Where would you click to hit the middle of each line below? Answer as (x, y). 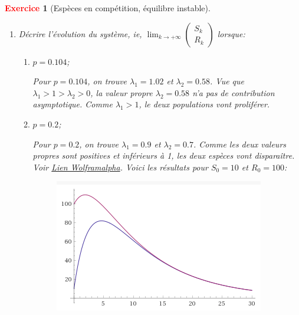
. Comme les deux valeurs (240, 144)
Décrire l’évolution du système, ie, (80, 33)
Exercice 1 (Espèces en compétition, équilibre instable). (108, 8)
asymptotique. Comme (73, 104)
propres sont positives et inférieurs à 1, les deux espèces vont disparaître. (164, 155)
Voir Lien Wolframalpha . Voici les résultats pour (120, 167)
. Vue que (227, 81)
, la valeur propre (121, 92)
